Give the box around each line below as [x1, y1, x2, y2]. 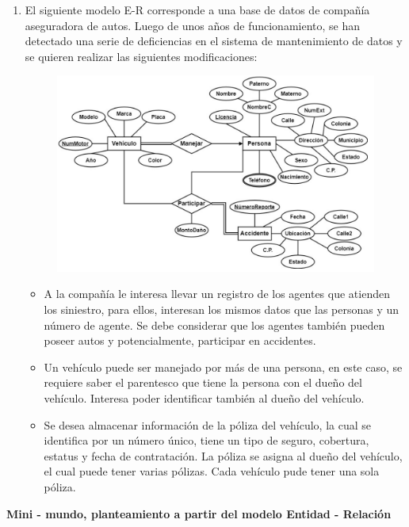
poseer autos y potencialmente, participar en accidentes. [44, 332, 316, 349]
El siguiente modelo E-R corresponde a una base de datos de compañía [25, 2, 370, 17]
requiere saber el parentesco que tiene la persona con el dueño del [44, 374, 362, 391]
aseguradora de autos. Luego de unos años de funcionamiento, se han [25, 17, 361, 33]
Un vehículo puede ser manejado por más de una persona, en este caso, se [44, 358, 403, 375]
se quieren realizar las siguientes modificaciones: [25, 48, 258, 64]
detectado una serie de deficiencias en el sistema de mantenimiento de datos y [25, 32, 403, 49]
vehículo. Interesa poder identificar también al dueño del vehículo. [44, 390, 365, 407]
